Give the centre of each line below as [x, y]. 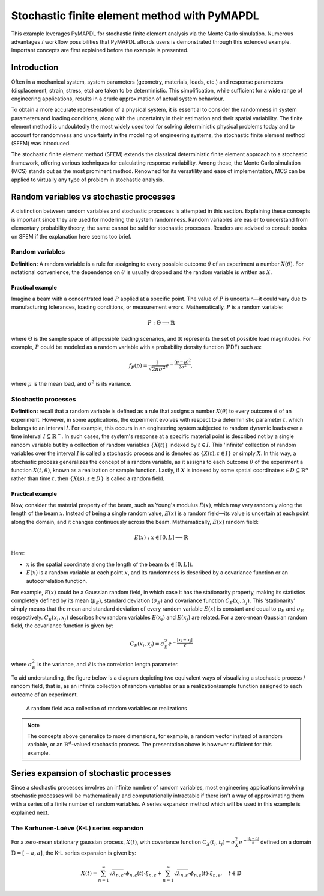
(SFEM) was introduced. [41, 143]
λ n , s [182, 874]
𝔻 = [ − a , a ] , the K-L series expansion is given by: [73, 853]
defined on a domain [286, 842]
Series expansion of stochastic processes [91, 773]
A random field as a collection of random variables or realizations [106, 709]
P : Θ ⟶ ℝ [161, 323]
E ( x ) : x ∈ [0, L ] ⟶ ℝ [161, 537]
